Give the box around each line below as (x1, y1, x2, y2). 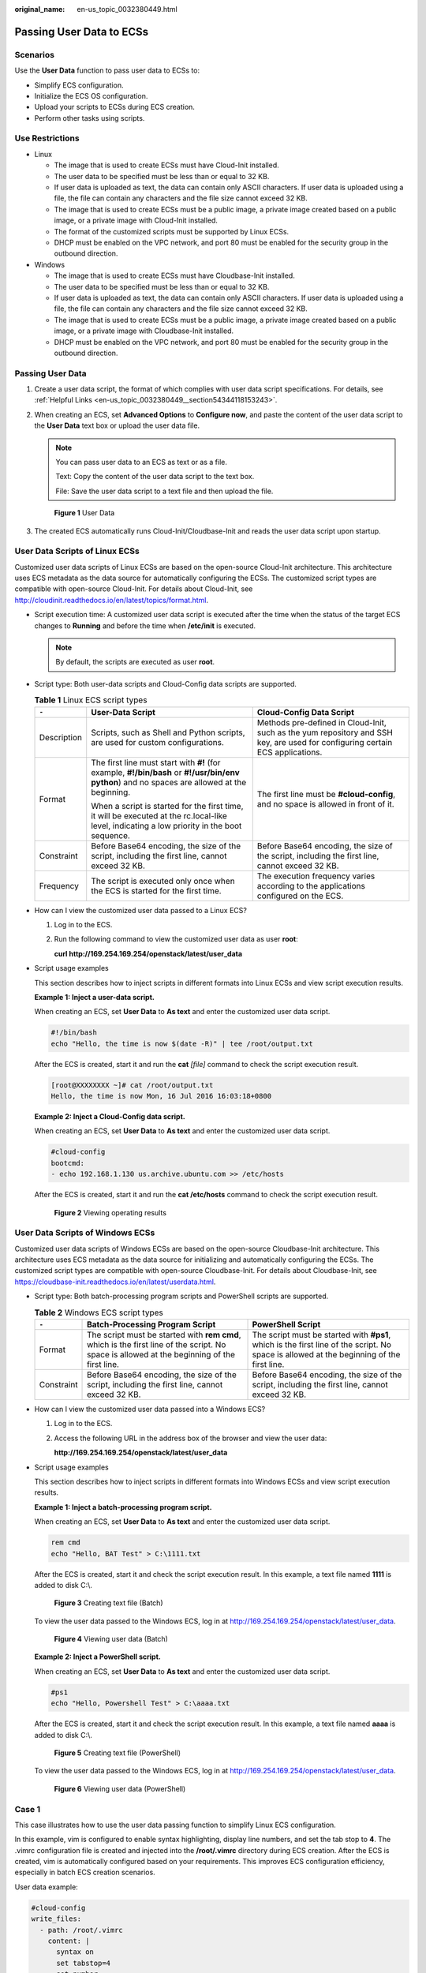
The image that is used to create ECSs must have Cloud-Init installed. (54, 160, 279, 170)
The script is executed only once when (91, 875, 236, 886)
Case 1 (14, 1803, 41, 1814)
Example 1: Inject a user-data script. (34, 992, 155, 1001)
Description (39, 732, 83, 743)
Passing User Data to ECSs (14, 24, 149, 39)
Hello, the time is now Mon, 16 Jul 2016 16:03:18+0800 (50, 1091, 272, 1101)
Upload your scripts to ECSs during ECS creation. (34, 103, 195, 112)
